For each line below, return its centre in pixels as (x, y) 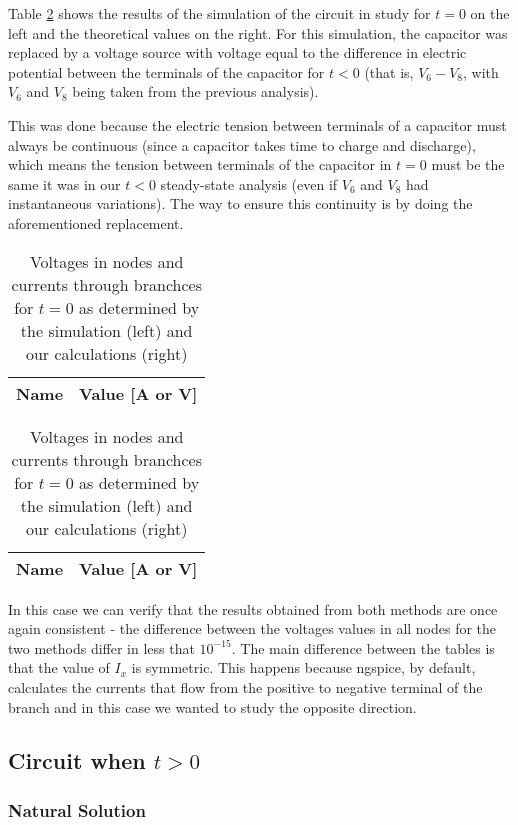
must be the (468, 164)
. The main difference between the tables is (363, 647)
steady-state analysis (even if (249, 183)
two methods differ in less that (101, 647)
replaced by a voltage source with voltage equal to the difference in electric (237, 52)
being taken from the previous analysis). (195, 91)
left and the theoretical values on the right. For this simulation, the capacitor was (258, 32)
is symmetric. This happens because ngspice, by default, (303, 667)
